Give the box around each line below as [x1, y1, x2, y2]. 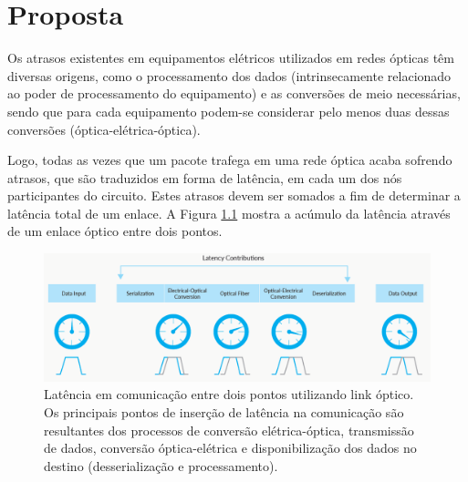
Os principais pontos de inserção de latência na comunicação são [44, 403, 404, 422]
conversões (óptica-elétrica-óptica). [7, 119, 201, 138]
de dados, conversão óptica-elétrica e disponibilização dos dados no [44, 438, 417, 457]
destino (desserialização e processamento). [44, 456, 278, 475]
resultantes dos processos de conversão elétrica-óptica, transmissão [44, 420, 414, 439]
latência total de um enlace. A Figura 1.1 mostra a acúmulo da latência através [7, 203, 451, 222]
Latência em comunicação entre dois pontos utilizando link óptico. [44, 385, 414, 404]
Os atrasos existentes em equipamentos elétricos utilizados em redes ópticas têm [7, 48, 454, 67]
